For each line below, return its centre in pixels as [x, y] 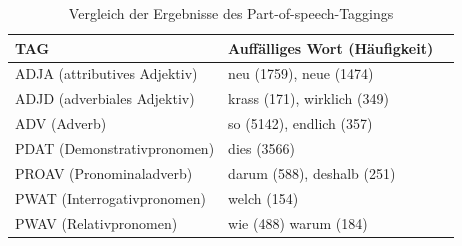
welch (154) [263, 197]
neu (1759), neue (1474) [301, 73]
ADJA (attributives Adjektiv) [106, 73]
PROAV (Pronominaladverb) [104, 172]
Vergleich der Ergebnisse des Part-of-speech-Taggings [231, 13]
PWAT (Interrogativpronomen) [110, 197]
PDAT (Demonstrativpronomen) [115, 147]
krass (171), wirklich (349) [308, 98]
